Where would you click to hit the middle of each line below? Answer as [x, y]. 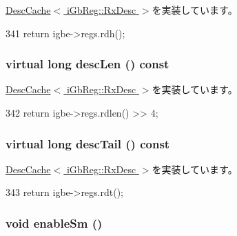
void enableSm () [54, 223]
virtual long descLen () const [87, 64]
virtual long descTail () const [88, 143]
